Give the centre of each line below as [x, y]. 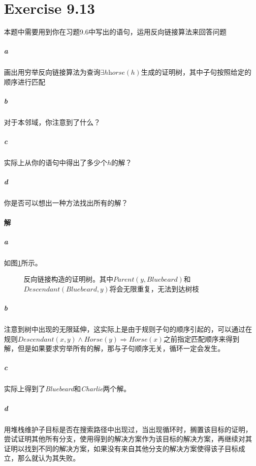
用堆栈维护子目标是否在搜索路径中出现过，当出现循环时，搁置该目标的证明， [128, 429]
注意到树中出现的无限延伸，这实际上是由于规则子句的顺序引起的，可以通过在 [128, 329]
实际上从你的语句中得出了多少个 [56, 162]
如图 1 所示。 [23, 262]
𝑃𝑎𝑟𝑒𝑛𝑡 [124, 280]
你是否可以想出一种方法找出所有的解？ [66, 203]
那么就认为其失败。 [48, 458]
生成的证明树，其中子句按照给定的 [196, 72]
